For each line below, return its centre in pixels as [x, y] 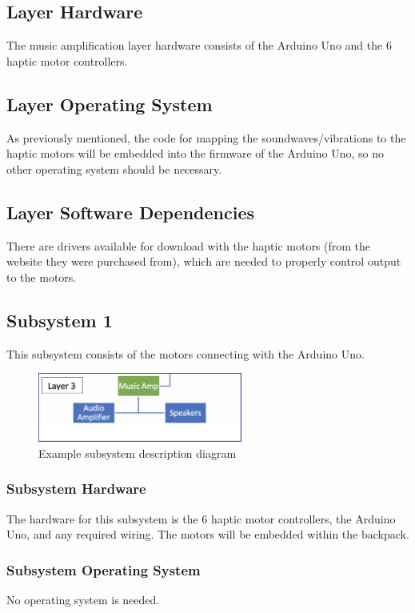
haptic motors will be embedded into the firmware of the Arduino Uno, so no [196, 153]
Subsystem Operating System [104, 569]
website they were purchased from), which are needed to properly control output [204, 261]
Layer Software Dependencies [131, 212]
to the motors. [42, 276]
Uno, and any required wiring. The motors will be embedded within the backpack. [208, 534]
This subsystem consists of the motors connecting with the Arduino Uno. [186, 353]
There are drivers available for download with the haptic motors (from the [189, 245]
